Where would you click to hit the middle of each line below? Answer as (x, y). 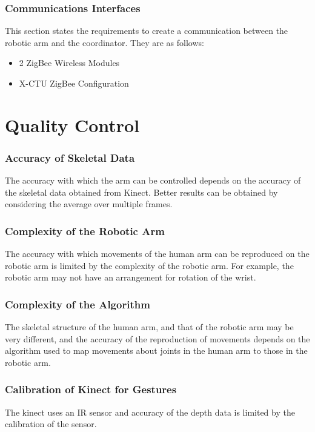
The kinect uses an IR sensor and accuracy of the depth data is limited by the (150, 412)
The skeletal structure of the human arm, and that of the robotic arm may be (149, 327)
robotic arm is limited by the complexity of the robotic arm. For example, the (149, 265)
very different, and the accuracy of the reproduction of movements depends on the (157, 338)
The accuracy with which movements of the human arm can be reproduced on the (157, 254)
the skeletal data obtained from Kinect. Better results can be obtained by (141, 192)
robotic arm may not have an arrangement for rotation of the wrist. (131, 277)
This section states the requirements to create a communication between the (147, 31)
